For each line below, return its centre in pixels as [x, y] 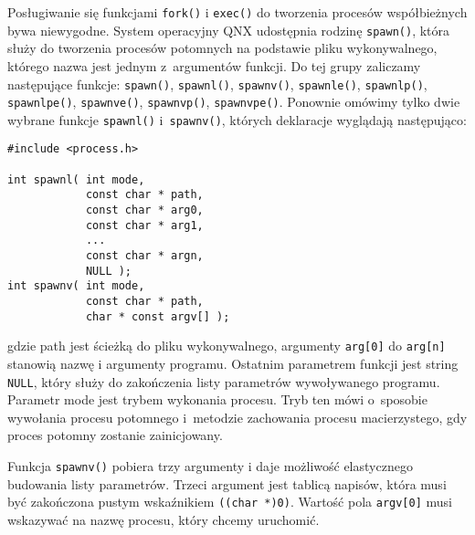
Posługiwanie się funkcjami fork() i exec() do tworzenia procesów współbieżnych [237, 12]
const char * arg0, [144, 210]
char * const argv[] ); [158, 316]
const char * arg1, [144, 225]
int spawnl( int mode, [76, 179]
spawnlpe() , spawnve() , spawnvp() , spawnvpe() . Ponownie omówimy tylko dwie [234, 102]
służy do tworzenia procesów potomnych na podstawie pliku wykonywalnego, [222, 48]
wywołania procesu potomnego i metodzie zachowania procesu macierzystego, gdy [237, 417]
